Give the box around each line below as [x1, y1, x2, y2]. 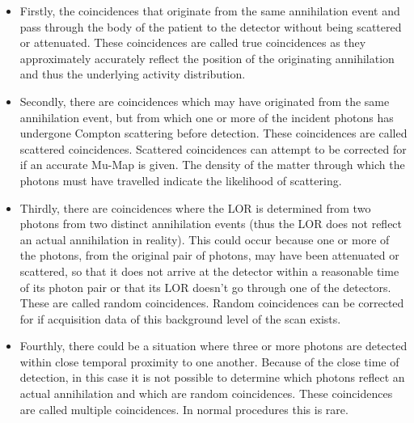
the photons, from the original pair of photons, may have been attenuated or [19, 247, 399, 264]
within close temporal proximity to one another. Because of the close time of [19, 353, 399, 370]
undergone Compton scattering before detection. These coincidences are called [19, 125, 408, 142]
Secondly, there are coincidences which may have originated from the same [19, 92, 390, 109]
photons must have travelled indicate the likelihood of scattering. [19, 171, 342, 188]
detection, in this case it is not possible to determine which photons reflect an [19, 369, 405, 386]
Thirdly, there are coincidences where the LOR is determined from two [19, 199, 371, 216]
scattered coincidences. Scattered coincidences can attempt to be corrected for [19, 140, 407, 157]
